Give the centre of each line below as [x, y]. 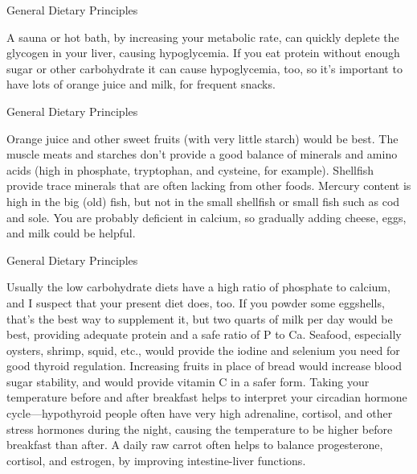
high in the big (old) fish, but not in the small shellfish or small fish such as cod [203, 201]
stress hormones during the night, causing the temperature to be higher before [200, 429]
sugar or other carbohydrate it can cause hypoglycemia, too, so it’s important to [204, 68]
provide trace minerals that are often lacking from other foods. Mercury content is [209, 185]
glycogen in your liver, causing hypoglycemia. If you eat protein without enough [203, 53]
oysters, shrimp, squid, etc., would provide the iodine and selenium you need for [203, 350]
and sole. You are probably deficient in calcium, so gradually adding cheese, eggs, [206, 217]
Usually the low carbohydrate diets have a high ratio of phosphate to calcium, [198, 287]
